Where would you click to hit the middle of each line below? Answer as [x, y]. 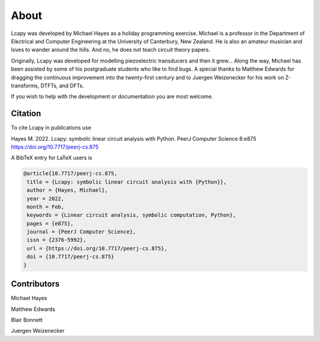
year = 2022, [46, 198]
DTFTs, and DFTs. [62, 86]
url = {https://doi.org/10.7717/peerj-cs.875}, [97, 248]
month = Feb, [46, 207]
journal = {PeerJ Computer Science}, [81, 232]
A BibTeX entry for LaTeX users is [52, 158]
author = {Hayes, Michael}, [68, 190]
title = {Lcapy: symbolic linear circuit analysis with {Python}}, [127, 182]
